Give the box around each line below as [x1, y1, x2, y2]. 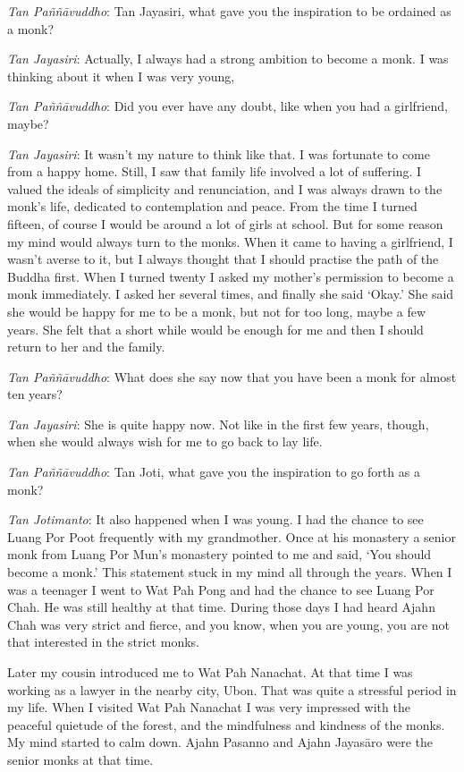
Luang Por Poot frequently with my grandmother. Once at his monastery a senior [7, 527, 456, 546]
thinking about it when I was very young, [7, 66, 235, 85]
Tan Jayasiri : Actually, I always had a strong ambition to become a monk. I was [7, 49, 449, 68]
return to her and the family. [7, 337, 165, 356]
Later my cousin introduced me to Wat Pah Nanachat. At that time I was [7, 663, 413, 681]
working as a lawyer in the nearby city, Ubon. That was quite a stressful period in [7, 680, 457, 699]
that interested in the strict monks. [7, 632, 199, 651]
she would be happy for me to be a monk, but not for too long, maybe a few [7, 301, 426, 320]
